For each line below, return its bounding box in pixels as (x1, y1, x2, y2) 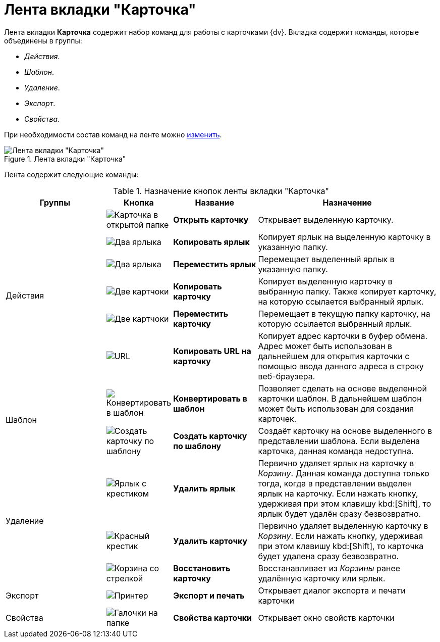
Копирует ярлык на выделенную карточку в (258, 231, 431, 242)
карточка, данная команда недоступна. (258, 446, 414, 456)
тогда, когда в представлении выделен (258, 478, 412, 488)
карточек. (258, 413, 297, 424)
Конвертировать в (173, 393, 248, 404)
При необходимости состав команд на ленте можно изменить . (4, 130, 222, 139)
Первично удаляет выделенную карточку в (258, 520, 428, 531)
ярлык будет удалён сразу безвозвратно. (258, 508, 421, 519)
